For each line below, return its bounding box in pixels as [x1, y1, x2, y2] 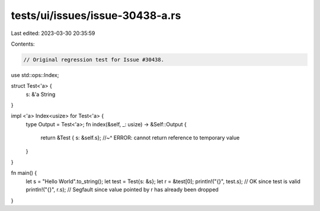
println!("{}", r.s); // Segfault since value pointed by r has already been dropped [25, 186, 219, 193]
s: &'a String [25, 91, 56, 98]
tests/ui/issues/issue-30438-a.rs [11, 9, 181, 22]
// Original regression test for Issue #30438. [23, 56, 164, 63]
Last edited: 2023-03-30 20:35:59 [11, 30, 95, 37]
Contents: [11, 40, 35, 47]
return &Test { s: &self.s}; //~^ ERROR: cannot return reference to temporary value [40, 134, 240, 142]
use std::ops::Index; [11, 71, 59, 78]
